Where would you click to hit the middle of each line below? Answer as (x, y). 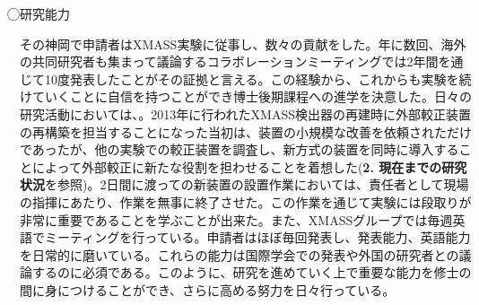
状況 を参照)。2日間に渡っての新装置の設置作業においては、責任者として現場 (244, 184)
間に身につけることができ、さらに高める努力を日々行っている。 (208, 289)
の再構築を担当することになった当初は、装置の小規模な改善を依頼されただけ (246, 131)
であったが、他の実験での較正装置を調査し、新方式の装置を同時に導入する (239, 149)
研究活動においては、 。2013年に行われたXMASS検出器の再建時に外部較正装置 (246, 113)
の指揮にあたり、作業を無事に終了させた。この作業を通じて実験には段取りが (246, 201)
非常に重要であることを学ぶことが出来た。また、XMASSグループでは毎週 (236, 219)
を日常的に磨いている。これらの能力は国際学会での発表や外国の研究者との (239, 254)
